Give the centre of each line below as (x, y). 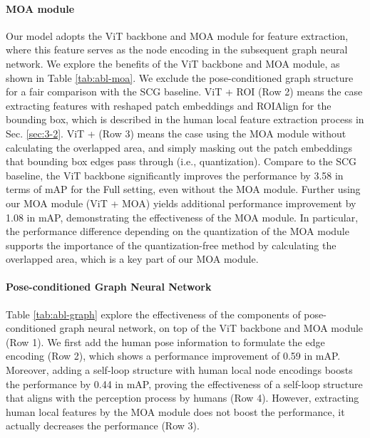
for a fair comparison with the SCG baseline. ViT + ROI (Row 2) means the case (184, 92)
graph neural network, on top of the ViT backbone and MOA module (211, 328)
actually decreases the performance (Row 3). (103, 426)
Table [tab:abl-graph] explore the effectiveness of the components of (153, 314)
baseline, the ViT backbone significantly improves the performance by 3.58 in (175, 175)
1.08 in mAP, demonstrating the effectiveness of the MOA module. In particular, (182, 217)
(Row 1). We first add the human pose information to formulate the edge (165, 341)
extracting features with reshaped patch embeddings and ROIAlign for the (169, 105)
